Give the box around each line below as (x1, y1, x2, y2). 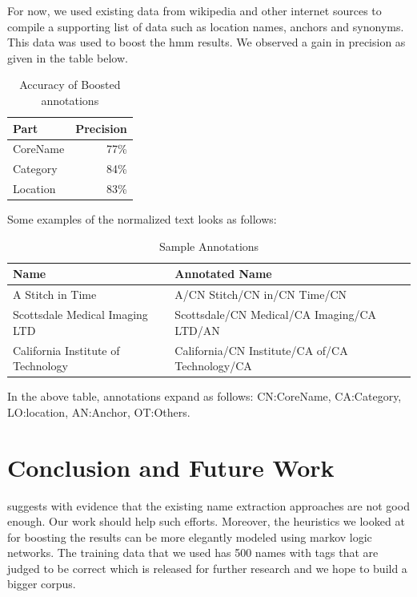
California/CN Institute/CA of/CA (174, 341, 348, 358)
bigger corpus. (7, 575, 76, 592)
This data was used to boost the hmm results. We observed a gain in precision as (7, 34, 406, 50)
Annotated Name (174, 265, 272, 282)
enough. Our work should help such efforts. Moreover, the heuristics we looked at (7, 513, 405, 530)
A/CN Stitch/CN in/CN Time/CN (174, 286, 347, 303)
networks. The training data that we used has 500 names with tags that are (7, 544, 379, 561)
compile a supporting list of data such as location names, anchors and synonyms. (7, 18, 404, 34)
